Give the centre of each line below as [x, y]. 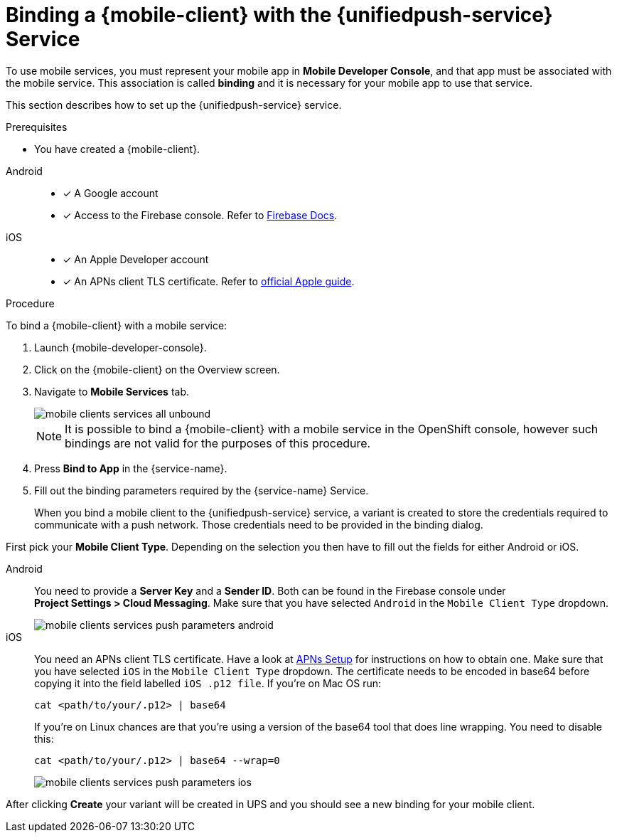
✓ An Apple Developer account [136, 259]
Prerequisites [37, 127]
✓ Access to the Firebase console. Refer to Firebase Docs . [200, 215]
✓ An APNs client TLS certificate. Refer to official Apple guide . [209, 281]
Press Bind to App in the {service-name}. [131, 468]
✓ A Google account [111, 193]
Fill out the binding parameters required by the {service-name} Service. [202, 490]
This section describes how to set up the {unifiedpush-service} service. [174, 105]
